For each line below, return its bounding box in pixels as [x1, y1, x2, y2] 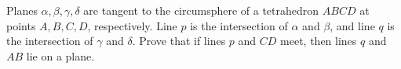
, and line [330, 17, 375, 33]
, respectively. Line [87, 17, 177, 33]
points [6, 17, 36, 33]
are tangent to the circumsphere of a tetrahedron [83, 2, 319, 18]
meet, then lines [280, 33, 357, 49]
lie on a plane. [26, 47, 95, 64]
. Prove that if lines [132, 33, 226, 49]
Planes [6, 2, 38, 18]
